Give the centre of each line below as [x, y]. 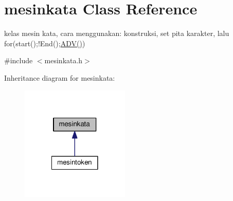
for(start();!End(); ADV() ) [45, 43]
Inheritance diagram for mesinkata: [60, 77]
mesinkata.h [64, 60]
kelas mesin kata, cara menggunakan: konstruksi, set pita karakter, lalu [117, 33]
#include [19, 60]
